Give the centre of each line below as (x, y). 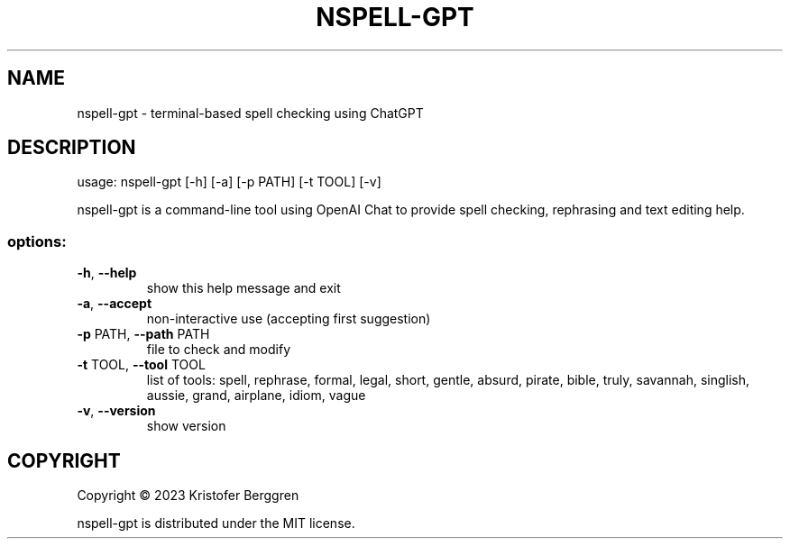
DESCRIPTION (72, 148)
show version (186, 426)
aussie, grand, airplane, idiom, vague (256, 396)
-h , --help (107, 273)
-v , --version (116, 411)
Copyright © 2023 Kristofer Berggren (188, 496)
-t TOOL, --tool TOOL (141, 365)
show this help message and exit (243, 288)
